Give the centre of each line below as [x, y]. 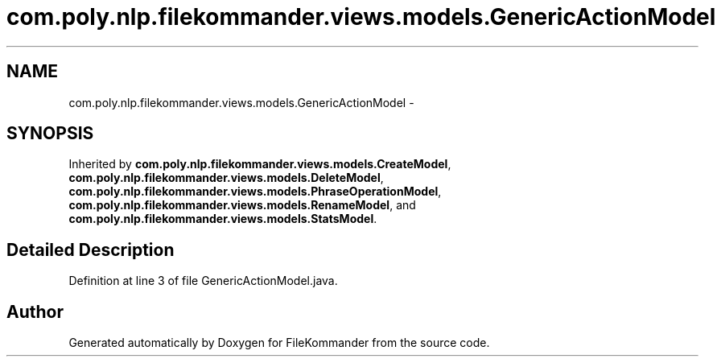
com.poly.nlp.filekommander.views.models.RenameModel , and [242, 205]
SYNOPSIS [50, 134]
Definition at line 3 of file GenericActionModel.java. [203, 281]
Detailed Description [91, 250]
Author [35, 311]
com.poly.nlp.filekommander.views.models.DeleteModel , [226, 178]
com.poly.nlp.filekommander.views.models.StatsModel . [223, 219]
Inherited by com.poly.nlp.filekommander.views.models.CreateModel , [260, 164]
